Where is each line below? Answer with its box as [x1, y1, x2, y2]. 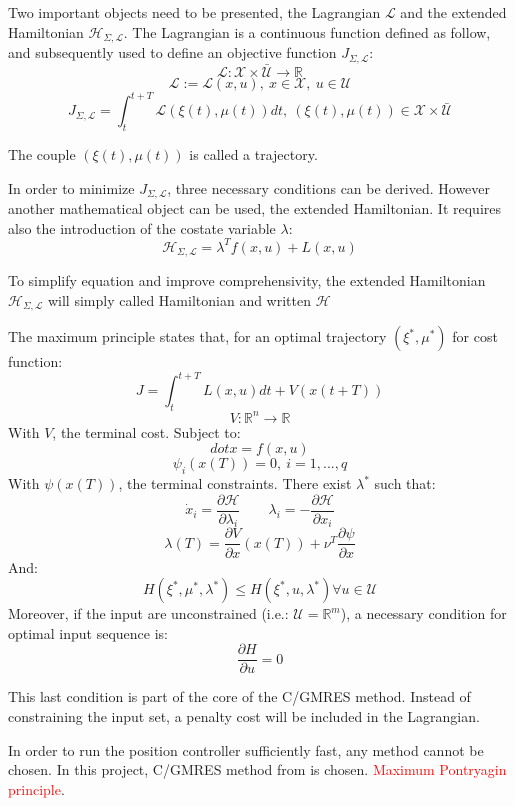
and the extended [400, 2, 507, 22]
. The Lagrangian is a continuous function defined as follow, [123, 21, 491, 42]
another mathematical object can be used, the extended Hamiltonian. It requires [8, 198, 501, 219]
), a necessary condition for [340, 603, 507, 624]
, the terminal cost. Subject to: [52, 421, 241, 442]
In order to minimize [8, 177, 135, 198]
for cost [452, 326, 498, 347]
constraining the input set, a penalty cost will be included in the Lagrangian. [8, 705, 480, 726]
